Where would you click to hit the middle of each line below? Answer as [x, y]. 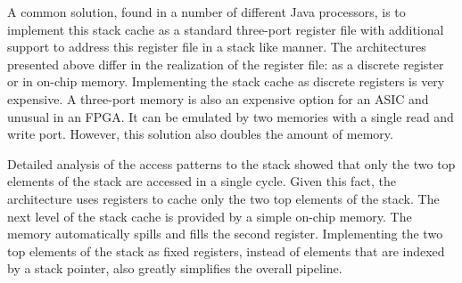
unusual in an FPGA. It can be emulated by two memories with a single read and [231, 116]
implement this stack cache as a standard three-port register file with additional [226, 29]
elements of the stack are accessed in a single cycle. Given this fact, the [202, 181]
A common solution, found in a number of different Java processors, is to [206, 12]
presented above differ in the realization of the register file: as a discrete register [226, 64]
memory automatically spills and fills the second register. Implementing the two [225, 234]
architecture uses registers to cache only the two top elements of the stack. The [223, 198]
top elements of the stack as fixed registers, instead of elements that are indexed [226, 251]
